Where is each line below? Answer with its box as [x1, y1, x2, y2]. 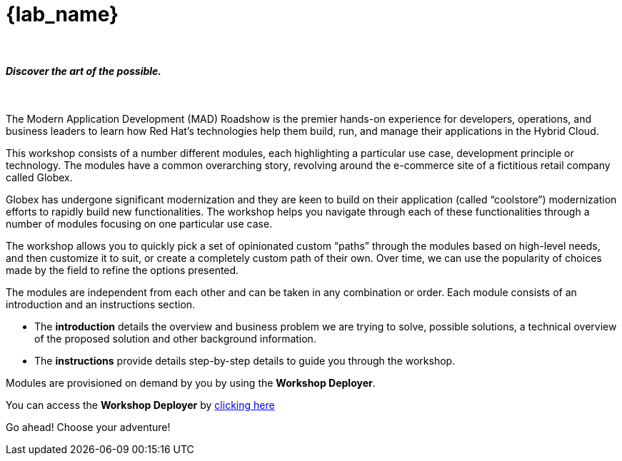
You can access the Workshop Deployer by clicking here [6, 398, 275, 411]
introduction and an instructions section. [6, 298, 196, 310]
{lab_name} [6, 2, 119, 26]
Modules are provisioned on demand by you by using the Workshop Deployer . [6, 376, 376, 389]
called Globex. [6, 171, 73, 183]
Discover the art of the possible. [6, 65, 162, 78]
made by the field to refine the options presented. [6, 263, 239, 276]
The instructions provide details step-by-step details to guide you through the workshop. [34, 354, 456, 367]
